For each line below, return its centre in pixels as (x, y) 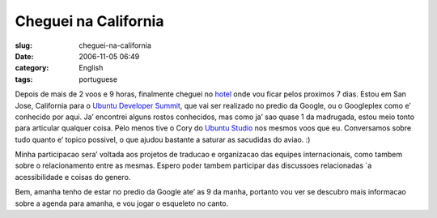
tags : (24, 79)
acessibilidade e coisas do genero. (73, 177)
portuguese (98, 79)
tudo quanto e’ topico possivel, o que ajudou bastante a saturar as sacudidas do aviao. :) (163, 139)
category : (32, 68)
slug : (23, 45)
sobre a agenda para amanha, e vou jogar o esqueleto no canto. (122, 203)
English (91, 68)
